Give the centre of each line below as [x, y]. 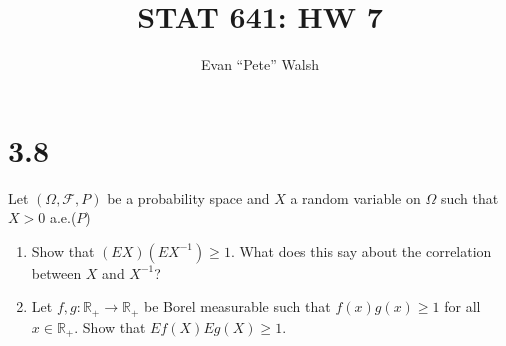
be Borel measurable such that [237, 306]
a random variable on [355, 197]
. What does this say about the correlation [361, 250]
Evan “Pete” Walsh [260, 64]
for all [462, 306]
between [56, 272]
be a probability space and [188, 197]
